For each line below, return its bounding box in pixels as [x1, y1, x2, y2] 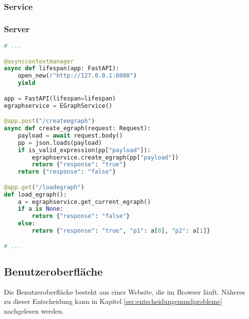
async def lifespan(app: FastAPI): [4, 65, 120, 72]
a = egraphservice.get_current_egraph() [18, 198, 151, 205]
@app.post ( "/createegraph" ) [4, 118, 95, 125]
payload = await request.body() [18, 132, 123, 139]
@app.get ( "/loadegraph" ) [4, 183, 84, 191]
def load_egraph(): [4, 191, 67, 198]
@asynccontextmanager [4, 58, 74, 65]
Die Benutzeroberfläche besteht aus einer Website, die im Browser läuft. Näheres [4, 286, 245, 297]
